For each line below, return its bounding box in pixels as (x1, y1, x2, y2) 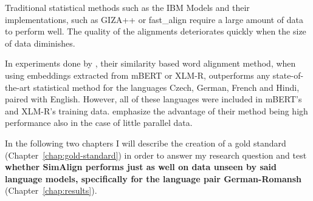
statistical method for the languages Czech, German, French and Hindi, (33, 81, 300, 93)
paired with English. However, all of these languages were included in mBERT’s (5, 93, 302, 105)
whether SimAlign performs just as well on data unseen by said (5, 160, 277, 173)
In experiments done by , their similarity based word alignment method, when (5, 57, 296, 70)
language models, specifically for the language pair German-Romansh (5, 172, 302, 185)
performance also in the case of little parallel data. (5, 116, 193, 129)
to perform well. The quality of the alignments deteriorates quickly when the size (5, 25, 306, 38)
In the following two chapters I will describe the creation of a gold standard (5, 136, 286, 149)
